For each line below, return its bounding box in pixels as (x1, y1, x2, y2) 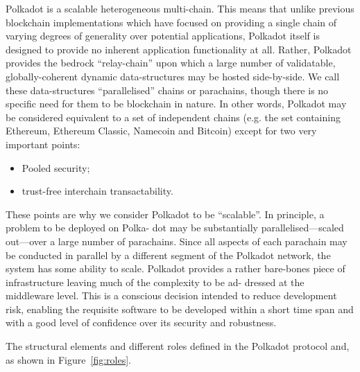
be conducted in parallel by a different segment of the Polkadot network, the (6, 247, 331, 262)
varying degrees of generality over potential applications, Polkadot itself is (6, 28, 320, 43)
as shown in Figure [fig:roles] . (6, 352, 131, 366)
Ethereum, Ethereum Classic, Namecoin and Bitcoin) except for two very (6, 123, 317, 138)
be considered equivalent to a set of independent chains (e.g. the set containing (6, 109, 341, 124)
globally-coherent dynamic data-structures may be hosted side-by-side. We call (6, 69, 340, 83)
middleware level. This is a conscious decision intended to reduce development (6, 288, 337, 303)
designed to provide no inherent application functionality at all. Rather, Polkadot (6, 42, 352, 56)
